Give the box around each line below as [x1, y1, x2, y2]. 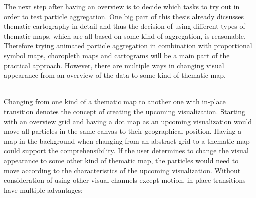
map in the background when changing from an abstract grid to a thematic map [4, 135, 250, 146]
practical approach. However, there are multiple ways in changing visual [4, 60, 224, 70]
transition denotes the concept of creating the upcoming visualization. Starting [4, 106, 245, 116]
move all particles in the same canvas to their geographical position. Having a [4, 126, 242, 136]
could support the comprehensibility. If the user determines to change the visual [4, 145, 249, 156]
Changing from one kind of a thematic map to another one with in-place [4, 96, 226, 107]
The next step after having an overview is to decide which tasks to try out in [4, 1, 240, 11]
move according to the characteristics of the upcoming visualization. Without [4, 165, 241, 175]
